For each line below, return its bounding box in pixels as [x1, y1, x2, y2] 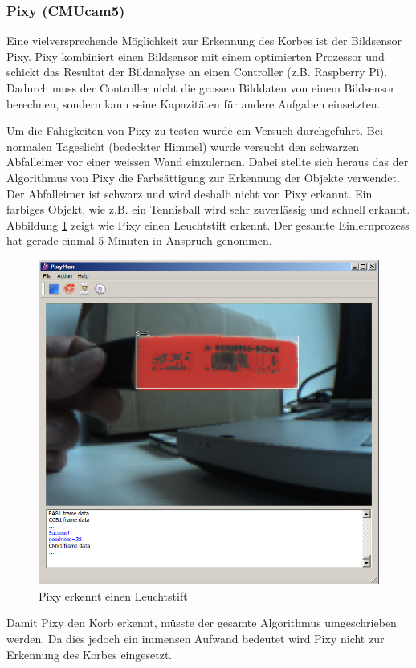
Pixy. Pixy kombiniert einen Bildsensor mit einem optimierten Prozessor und [6, 47, 385, 64]
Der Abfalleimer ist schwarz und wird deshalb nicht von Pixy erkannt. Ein [6, 185, 373, 202]
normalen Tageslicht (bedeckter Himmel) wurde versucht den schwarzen [6, 137, 360, 154]
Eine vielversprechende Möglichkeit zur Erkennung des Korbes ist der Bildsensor [6, 32, 402, 49]
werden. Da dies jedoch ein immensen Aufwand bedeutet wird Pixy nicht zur [6, 629, 385, 646]
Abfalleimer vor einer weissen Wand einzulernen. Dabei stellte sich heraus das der [6, 153, 409, 170]
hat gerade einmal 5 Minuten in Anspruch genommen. [6, 232, 272, 249]
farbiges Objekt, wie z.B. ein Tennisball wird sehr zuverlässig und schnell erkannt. [6, 201, 410, 218]
